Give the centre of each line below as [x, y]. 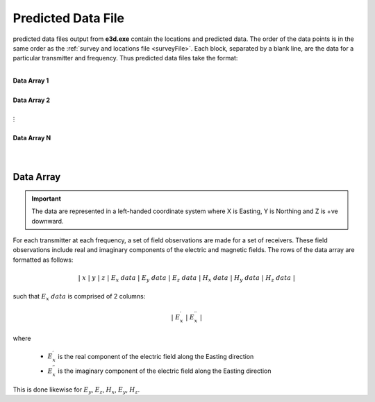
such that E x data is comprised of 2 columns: [79, 297]
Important [47, 199]
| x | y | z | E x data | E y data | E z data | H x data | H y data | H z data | [186, 278]
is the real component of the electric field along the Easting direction [156, 356]
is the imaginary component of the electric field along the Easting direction [165, 371]
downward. [48, 221]
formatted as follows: [43, 260]
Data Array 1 [31, 81]
